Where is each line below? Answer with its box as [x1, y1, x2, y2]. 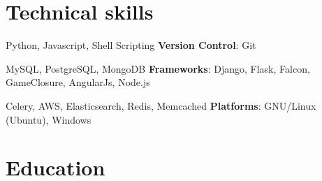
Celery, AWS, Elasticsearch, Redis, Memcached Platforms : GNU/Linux [6, 98, 316, 113]
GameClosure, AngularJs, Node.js [6, 75, 150, 89]
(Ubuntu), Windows [6, 112, 92, 126]
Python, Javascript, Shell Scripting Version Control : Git [6, 38, 256, 52]
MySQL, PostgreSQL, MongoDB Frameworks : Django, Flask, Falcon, [6, 61, 310, 75]
